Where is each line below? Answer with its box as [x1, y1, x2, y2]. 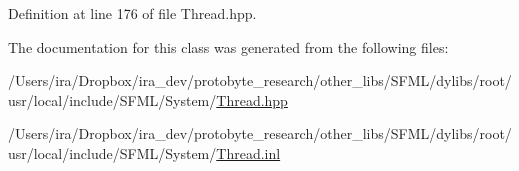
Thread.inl [216, 142, 281, 163]
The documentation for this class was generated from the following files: [8, 36, 449, 57]
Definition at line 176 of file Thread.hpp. [8, 3, 257, 23]
